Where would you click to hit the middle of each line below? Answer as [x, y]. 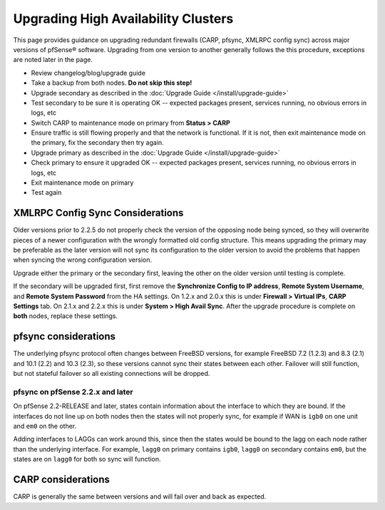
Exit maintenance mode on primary [82, 183]
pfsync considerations [65, 336]
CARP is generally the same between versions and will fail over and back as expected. [140, 496]
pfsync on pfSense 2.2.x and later [73, 392]
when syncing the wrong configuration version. [83, 260]
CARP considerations [62, 480]
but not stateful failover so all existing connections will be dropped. [112, 374]
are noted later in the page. [53, 60]
